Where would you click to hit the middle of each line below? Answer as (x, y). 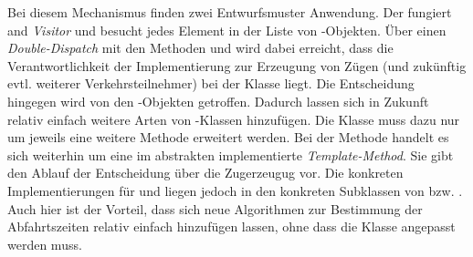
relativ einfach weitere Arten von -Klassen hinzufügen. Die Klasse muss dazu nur (234, 119)
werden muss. (45, 244)
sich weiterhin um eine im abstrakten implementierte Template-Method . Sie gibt (231, 154)
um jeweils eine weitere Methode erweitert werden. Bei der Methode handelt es (228, 137)
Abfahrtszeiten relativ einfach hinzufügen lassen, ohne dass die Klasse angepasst (231, 226)
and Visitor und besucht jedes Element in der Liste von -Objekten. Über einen (227, 30)
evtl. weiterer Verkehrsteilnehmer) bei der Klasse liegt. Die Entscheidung (211, 83)
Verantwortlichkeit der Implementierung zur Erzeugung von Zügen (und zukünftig (237, 65)
